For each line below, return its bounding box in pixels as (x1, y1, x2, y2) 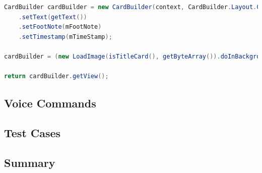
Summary (4, 154, 55, 170)
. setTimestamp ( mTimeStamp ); (18, 33, 112, 40)
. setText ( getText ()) (18, 13, 87, 21)
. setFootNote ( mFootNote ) (18, 23, 102, 31)
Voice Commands (4, 95, 96, 111)
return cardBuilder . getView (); (4, 73, 109, 80)
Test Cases (4, 125, 61, 140)
